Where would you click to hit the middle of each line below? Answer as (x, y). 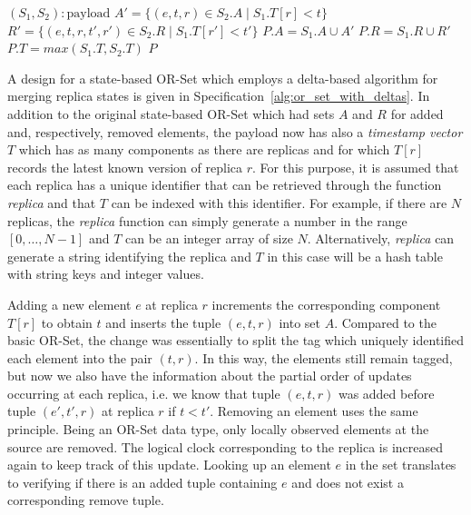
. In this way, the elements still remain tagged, (324, 357)
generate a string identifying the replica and (129, 256)
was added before (386, 393)
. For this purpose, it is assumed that (355, 167)
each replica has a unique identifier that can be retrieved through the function (225, 185)
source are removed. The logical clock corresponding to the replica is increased (226, 446)
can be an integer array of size (209, 238)
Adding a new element (69, 304)
